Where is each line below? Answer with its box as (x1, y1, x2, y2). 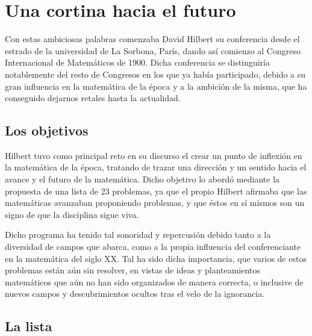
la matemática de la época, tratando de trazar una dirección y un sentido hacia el (5, 161, 307, 173)
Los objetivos (5, 121, 89, 140)
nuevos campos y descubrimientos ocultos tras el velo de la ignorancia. (5, 287, 265, 300)
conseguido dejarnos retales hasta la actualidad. (5, 92, 181, 104)
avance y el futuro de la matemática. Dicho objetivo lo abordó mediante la (5, 173, 280, 185)
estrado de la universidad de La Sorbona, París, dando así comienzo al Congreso (5, 44, 301, 57)
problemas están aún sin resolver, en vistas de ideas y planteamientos (5, 264, 260, 276)
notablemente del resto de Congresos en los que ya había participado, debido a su (5, 67, 306, 80)
